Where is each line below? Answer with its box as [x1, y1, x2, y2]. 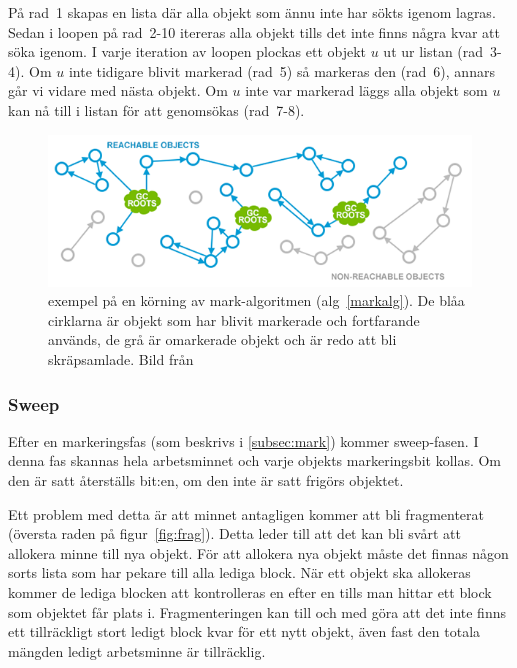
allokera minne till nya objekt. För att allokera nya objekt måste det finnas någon [8, 542, 509, 563]
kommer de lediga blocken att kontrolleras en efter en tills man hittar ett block [8, 581, 492, 602]
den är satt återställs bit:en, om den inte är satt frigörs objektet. [8, 469, 404, 490]
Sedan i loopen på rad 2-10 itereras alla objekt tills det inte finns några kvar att [8, 21, 501, 42]
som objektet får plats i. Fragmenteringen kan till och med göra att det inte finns [8, 601, 506, 622]
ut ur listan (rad [383, 41, 484, 62]
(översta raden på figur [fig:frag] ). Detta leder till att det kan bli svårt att [8, 523, 461, 544]
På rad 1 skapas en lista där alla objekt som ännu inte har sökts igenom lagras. [8, 2, 496, 22]
